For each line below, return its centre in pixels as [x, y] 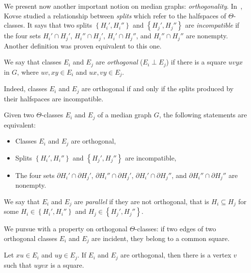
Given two [19, 115]
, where [28, 72]
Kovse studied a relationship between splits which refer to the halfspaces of [115, 15]
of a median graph [125, 115]
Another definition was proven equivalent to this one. [83, 45]
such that [18, 265]
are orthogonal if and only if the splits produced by [157, 88]
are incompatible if [212, 25]
